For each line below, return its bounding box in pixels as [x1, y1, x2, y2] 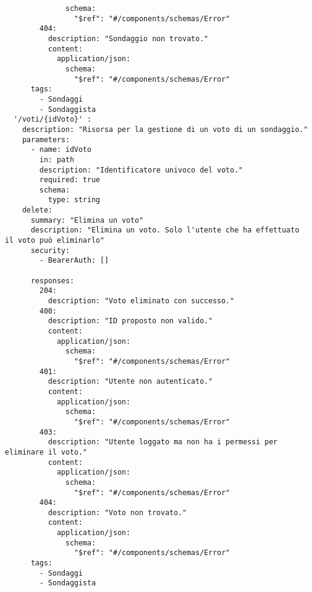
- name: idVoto [30, 145, 92, 154]
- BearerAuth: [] [39, 256, 109, 265]
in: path [39, 155, 74, 164]
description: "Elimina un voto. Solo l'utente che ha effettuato [30, 226, 299, 235]
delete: [22, 206, 53, 215]
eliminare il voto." [5, 447, 88, 456]
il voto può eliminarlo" [5, 236, 105, 245]
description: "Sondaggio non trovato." [48, 34, 209, 43]
